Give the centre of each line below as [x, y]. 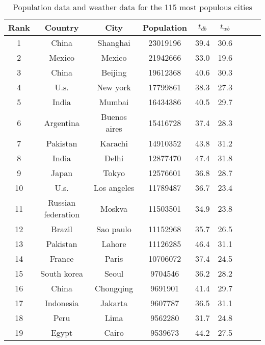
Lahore [114, 244]
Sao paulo [114, 229]
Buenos [114, 117]
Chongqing [114, 288]
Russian [62, 202]
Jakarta [114, 303]
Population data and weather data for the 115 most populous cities [132, 7]
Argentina [62, 122]
